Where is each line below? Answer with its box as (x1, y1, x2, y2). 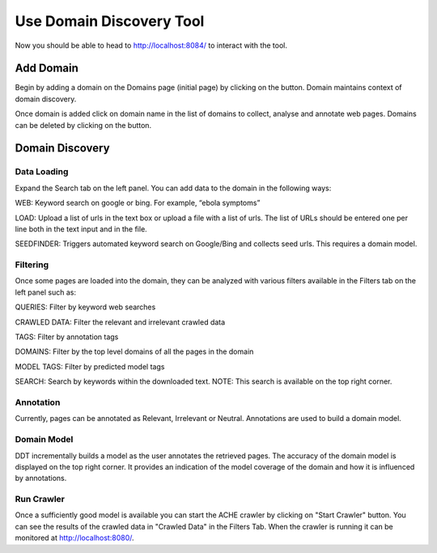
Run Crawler (15, 494, 65, 505)
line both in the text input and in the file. (15, 223, 147, 234)
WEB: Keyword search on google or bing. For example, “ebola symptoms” (15, 198, 261, 208)
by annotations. (15, 474, 67, 483)
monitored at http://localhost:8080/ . (15, 533, 134, 542)
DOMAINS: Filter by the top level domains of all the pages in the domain (15, 347, 254, 356)
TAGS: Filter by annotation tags (15, 332, 119, 342)
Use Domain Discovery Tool (15, 12, 205, 30)
